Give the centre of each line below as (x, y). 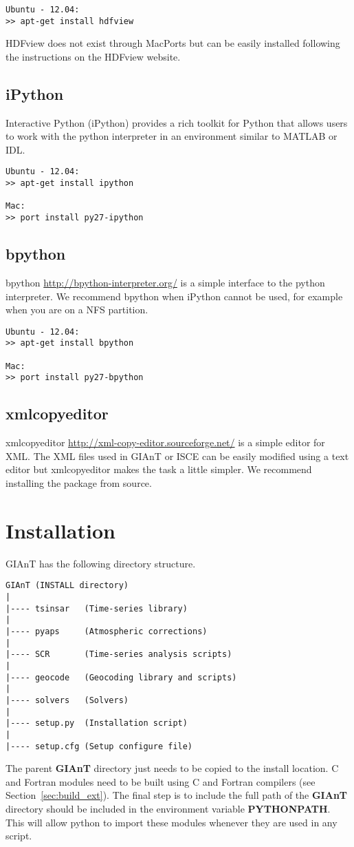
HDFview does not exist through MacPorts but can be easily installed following (173, 43)
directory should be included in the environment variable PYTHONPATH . (168, 808)
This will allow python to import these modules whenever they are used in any (172, 822)
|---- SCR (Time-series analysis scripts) (119, 655)
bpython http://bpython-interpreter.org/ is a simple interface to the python (165, 282)
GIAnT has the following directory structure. (101, 563)
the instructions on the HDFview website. (93, 56)
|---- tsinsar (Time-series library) (97, 608)
